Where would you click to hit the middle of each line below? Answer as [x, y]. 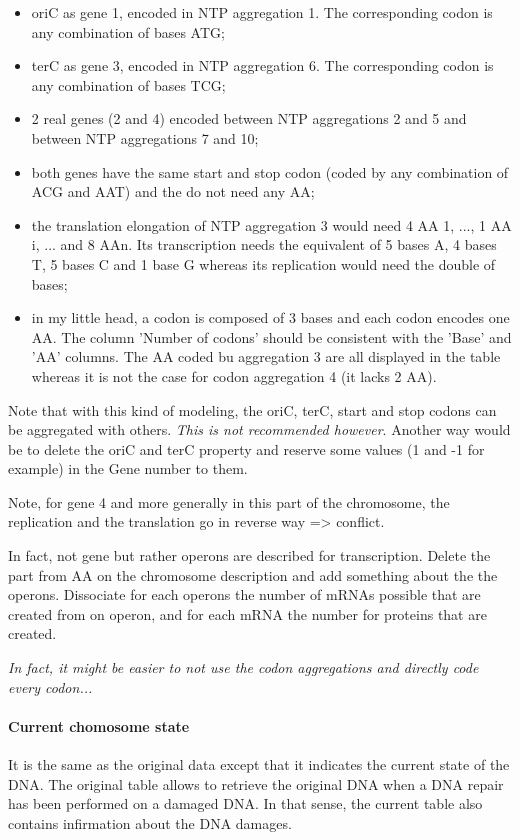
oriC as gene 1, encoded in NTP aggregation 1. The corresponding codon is [262, 12]
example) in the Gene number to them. [128, 468]
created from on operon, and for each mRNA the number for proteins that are [247, 613]
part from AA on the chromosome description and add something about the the [253, 574]
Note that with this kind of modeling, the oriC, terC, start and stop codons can [252, 409]
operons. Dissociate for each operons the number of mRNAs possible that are [244, 594]
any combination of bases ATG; [128, 31]
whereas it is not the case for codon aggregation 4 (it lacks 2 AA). [234, 375]
